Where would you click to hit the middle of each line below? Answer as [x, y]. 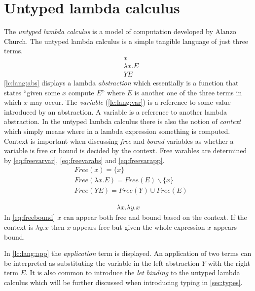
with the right [229, 263]
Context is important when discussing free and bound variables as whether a [119, 141]
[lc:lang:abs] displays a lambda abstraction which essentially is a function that [121, 83]
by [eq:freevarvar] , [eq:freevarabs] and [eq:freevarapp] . [84, 160]
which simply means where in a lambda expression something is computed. [117, 131]
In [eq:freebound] [30, 217]
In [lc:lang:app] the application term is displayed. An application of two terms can [128, 253]
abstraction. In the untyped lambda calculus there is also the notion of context [123, 121]
